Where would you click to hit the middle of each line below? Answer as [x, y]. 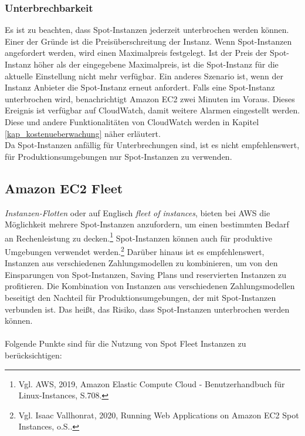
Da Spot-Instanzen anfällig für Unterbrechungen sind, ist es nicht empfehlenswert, [152, 145]
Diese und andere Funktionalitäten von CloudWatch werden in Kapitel [132, 121]
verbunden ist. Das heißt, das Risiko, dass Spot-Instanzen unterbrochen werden [147, 309]
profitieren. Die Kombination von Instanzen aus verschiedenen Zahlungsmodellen [150, 286]
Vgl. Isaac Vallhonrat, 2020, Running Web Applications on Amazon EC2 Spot [159, 415]
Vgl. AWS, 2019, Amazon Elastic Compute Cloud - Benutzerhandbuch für [152, 383]
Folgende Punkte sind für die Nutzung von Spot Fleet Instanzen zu [126, 343]
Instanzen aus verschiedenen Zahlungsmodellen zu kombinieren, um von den [141, 263]
